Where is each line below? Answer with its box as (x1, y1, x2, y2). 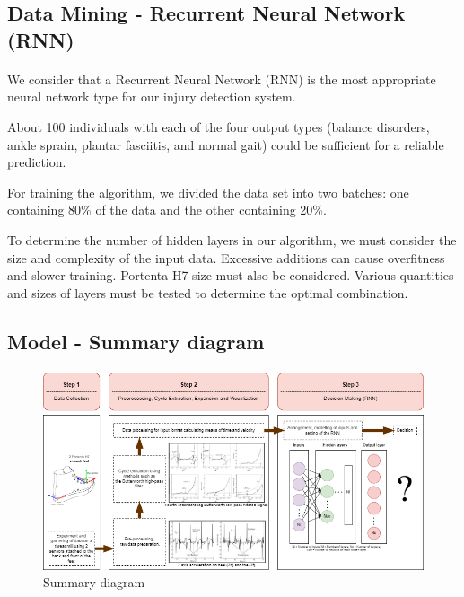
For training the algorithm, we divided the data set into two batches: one (7, 182, 409, 201)
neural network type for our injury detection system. (7, 87, 296, 106)
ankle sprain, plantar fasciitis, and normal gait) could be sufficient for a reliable (7, 135, 444, 154)
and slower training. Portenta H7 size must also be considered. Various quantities (7, 266, 454, 285)
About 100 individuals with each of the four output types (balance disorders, (7, 117, 430, 136)
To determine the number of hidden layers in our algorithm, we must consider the (7, 230, 457, 249)
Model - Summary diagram (7, 327, 265, 355)
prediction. (7, 153, 66, 171)
